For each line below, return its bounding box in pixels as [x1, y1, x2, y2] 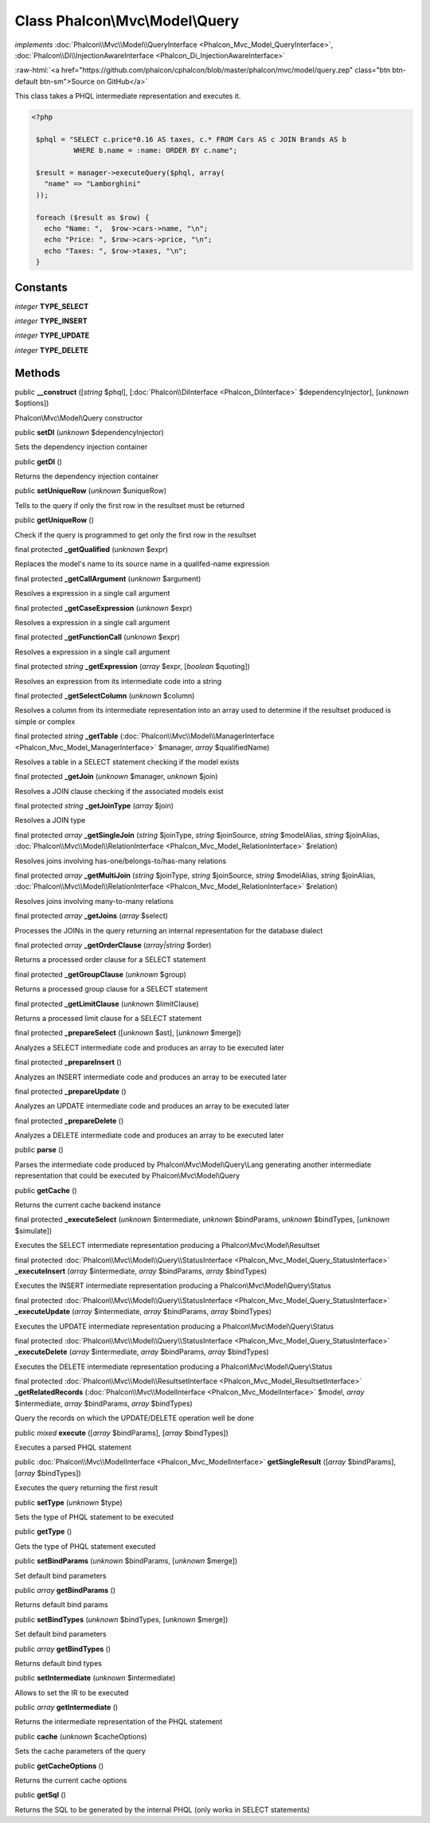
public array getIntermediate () [14, 1703, 119, 1712]
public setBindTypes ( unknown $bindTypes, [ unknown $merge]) [14, 1614, 229, 1624]
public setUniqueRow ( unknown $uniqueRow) [14, 486, 167, 495]
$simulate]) [14, 1226, 53, 1235]
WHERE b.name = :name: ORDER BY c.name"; [72, 146, 238, 155]
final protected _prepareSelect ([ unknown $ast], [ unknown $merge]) [14, 1028, 242, 1038]
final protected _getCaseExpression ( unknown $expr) [14, 603, 193, 612]
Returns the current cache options [14, 1776, 127, 1786]
